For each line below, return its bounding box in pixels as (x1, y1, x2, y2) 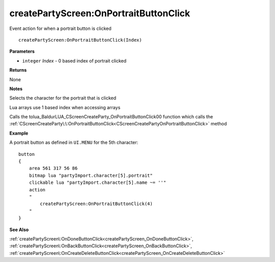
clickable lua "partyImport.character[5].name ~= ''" (29, 180, 167, 185)
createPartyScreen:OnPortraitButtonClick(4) (40, 201, 153, 207)
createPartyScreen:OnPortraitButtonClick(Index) (18, 37, 142, 43)
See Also (9, 226, 29, 233)
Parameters (9, 48, 35, 54)
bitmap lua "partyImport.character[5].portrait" (29, 173, 153, 178)
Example (9, 130, 29, 136)
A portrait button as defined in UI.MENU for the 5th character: (9, 140, 139, 146)
